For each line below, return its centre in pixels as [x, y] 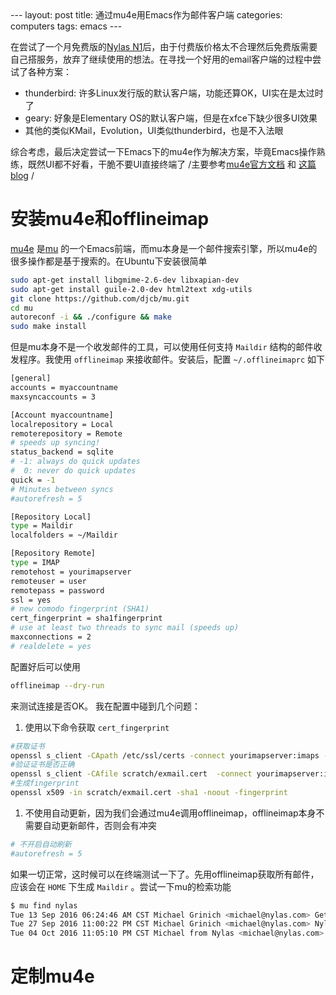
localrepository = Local [62, 424]
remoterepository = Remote [66, 433]
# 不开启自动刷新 [41, 844]
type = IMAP [35, 563]
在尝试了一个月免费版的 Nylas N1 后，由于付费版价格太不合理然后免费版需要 [164, 46]
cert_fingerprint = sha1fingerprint [86, 618]
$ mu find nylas [44, 905]
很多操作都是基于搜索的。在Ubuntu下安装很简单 [109, 261]
